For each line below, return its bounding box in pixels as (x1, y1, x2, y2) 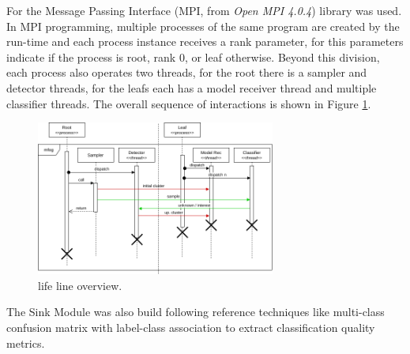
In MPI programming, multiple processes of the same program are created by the (6, 17, 400, 34)
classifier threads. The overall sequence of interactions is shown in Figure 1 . (6, 95, 371, 111)
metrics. (6, 334, 45, 351)
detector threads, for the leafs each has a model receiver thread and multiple (6, 79, 377, 96)
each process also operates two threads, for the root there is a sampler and (6, 64, 367, 81)
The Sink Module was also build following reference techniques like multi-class (6, 303, 385, 320)
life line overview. (38, 277, 122, 293)
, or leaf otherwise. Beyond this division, (184, 48, 380, 65)
